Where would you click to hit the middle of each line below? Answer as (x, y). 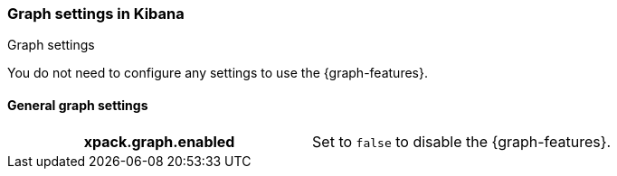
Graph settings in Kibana (96, 14)
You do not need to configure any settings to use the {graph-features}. (218, 73)
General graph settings (78, 105)
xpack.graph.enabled (159, 141)
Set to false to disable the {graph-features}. (462, 141)
